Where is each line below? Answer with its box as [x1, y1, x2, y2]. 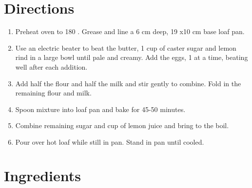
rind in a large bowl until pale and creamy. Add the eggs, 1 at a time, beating [15, 52, 248, 62]
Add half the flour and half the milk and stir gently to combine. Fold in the [15, 78, 241, 88]
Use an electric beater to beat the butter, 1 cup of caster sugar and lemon [15, 42, 236, 53]
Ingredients [4, 165, 81, 185]
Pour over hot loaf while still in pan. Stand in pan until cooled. [15, 136, 204, 147]
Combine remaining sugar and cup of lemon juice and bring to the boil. [15, 120, 229, 131]
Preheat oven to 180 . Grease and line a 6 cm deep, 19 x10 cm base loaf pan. [15, 26, 245, 37]
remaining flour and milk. [15, 88, 92, 98]
